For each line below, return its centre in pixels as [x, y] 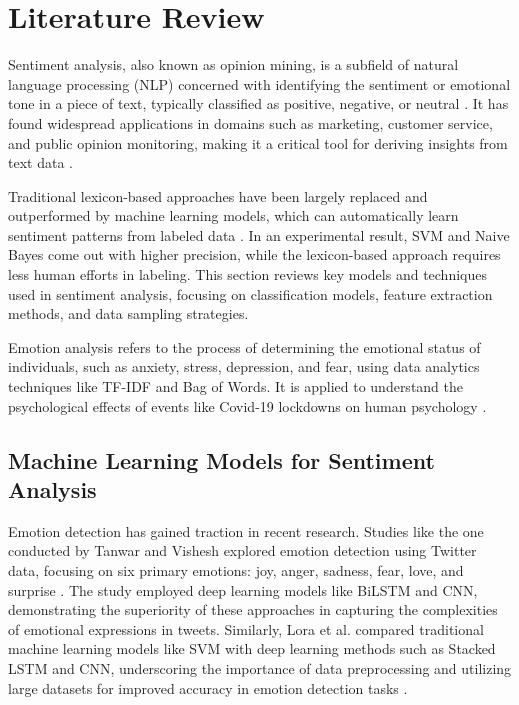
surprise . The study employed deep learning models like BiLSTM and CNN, [243, 589]
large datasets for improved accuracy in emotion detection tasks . [208, 687]
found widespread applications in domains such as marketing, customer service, [250, 122]
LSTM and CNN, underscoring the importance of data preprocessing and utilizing [260, 667]
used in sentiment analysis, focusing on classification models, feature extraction [250, 293]
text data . [40, 162]
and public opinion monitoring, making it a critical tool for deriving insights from [258, 142]
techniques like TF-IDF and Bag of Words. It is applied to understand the [236, 386]
